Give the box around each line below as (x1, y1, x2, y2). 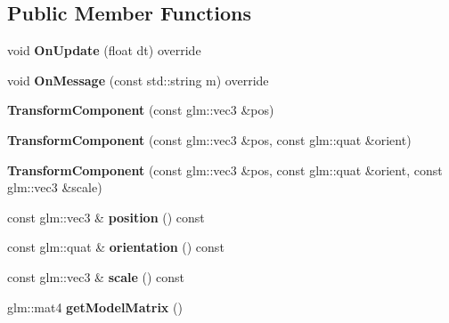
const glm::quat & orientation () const (7, 238, 224, 256)
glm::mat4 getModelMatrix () (7, 297, 183, 316)
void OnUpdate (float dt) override (7, 41, 201, 60)
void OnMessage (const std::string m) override (7, 70, 269, 89)
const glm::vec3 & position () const (7, 207, 205, 226)
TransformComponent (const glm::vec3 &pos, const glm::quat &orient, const (7, 160, 443, 179)
